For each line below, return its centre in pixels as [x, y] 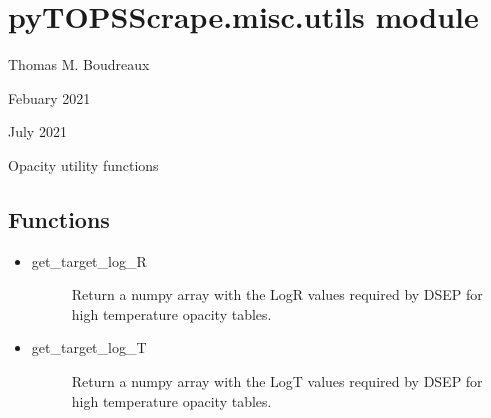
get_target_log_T [89, 347]
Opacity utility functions [83, 164]
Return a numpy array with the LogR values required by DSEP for [277, 294]
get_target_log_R [89, 260]
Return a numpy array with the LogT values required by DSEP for [277, 381]
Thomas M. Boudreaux [79, 64]
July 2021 [37, 131]
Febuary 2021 [49, 97]
